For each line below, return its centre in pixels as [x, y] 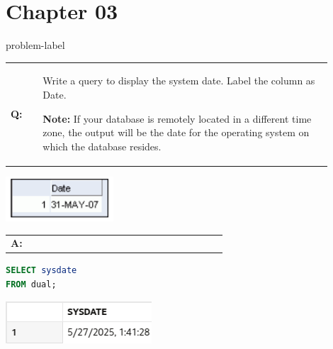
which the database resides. [102, 146]
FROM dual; [31, 284]
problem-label [35, 45]
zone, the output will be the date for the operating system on [176, 132]
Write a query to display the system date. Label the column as [179, 81]
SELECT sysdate [41, 271]
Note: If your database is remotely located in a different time [177, 118]
